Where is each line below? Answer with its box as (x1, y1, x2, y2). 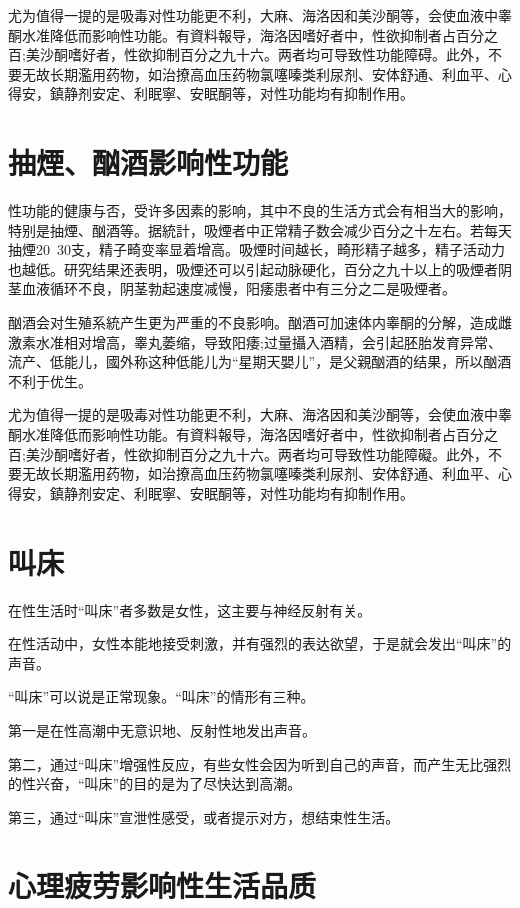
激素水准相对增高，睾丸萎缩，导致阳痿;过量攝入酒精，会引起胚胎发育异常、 (8, 331, 502, 352)
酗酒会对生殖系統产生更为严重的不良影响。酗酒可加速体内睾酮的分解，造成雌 (8, 312, 512, 333)
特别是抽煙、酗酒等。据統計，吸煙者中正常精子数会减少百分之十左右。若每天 (8, 219, 512, 240)
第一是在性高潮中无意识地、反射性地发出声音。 (8, 719, 316, 740)
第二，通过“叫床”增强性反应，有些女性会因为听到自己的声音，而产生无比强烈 (8, 753, 512, 774)
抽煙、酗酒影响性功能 (8, 142, 289, 183)
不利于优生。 (8, 370, 92, 391)
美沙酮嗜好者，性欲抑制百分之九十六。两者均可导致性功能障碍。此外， (25, 44, 488, 65)
